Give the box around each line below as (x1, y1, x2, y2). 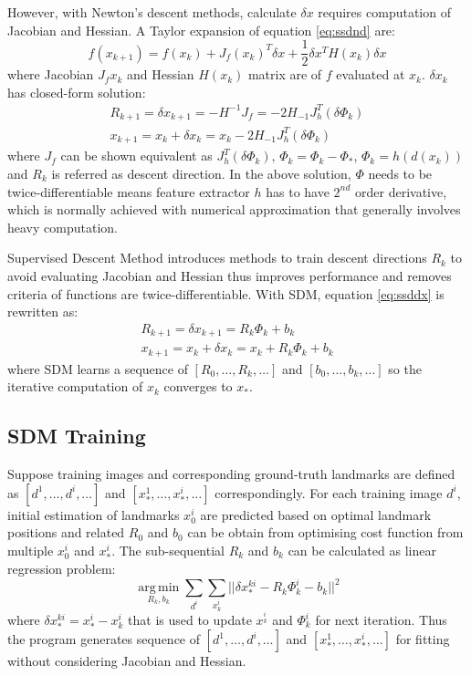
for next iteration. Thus (315, 610, 447, 629)
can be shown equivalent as (60, 146, 213, 165)
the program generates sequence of (7, 629, 201, 649)
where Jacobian (7, 65, 94, 84)
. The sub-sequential (111, 540, 225, 559)
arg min (138, 581, 180, 595)
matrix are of (247, 65, 322, 84)
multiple (7, 540, 54, 559)
